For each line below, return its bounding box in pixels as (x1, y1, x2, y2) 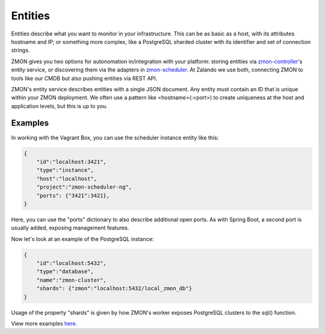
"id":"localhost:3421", (36, 158, 107, 165)
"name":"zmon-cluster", (36, 276, 107, 284)
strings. (11, 47, 30, 54)
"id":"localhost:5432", (36, 260, 107, 267)
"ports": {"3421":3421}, (36, 192, 110, 199)
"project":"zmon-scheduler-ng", (36, 184, 132, 190)
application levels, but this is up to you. (11, 102, 108, 109)
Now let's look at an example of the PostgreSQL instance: (11, 235, 154, 243)
